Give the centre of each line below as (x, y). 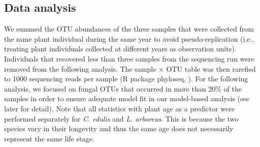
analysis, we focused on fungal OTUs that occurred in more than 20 (110, 88)
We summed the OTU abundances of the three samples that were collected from (129, 29)
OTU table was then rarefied (211, 68)
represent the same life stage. (49, 138)
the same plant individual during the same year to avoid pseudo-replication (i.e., (129, 38)
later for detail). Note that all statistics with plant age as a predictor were (119, 108)
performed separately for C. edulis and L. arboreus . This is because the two (121, 118)
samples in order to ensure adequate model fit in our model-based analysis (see (127, 98)
